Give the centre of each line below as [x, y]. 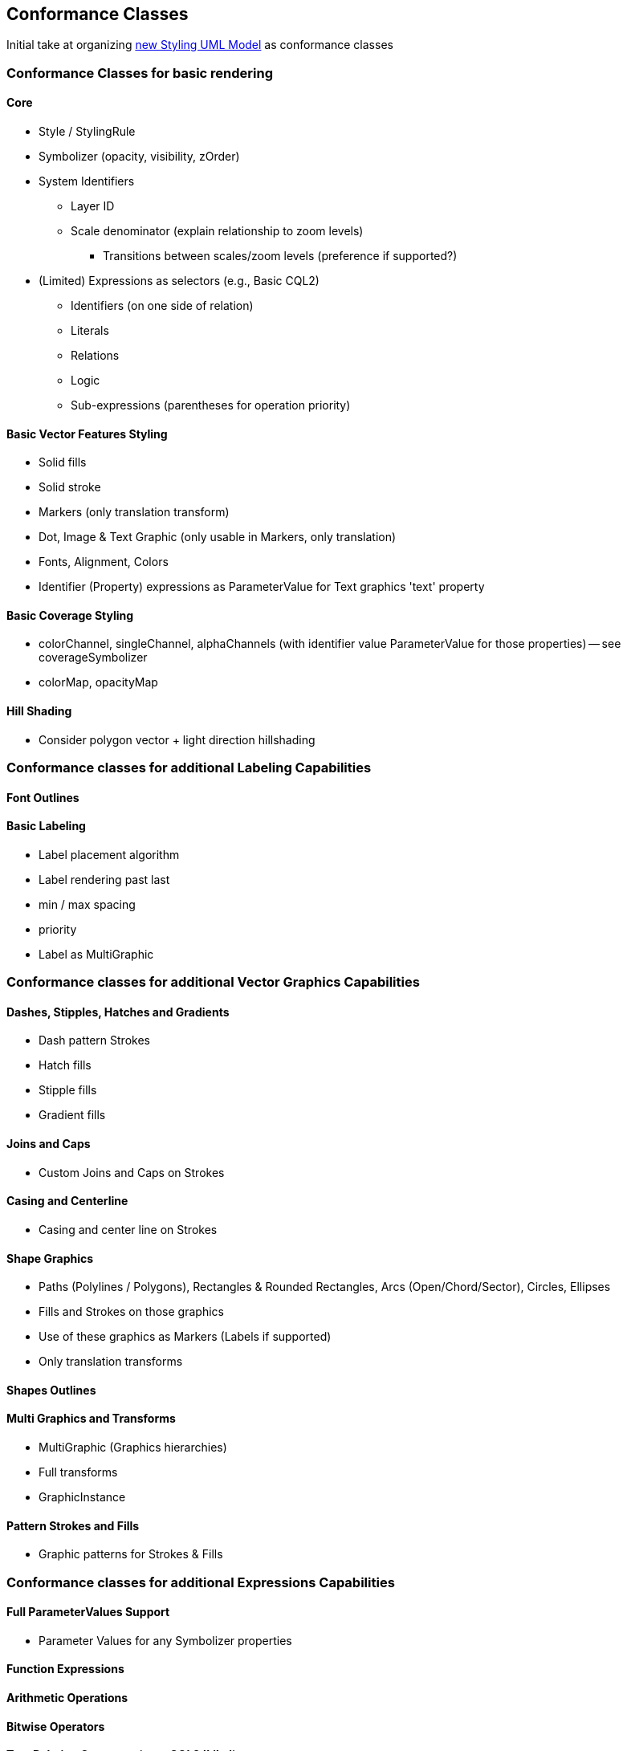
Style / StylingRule [87, 132]
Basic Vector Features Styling [87, 434]
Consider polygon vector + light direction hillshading [177, 739]
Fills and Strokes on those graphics [131, 1312]
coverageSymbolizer [93, 658]
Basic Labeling [46, 826]
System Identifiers [87, 181]
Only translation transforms [111, 1362]
